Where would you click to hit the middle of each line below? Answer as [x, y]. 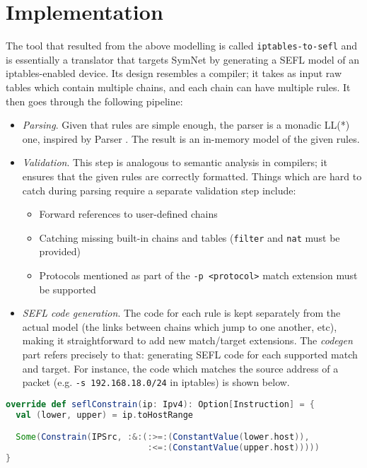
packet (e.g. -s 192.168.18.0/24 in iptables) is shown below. [156, 382]
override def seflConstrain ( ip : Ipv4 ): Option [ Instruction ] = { [160, 404]
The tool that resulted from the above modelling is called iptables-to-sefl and [182, 46]
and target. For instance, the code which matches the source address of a [180, 368]
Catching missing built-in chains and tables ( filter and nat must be [190, 237]
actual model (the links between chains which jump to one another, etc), [180, 326]
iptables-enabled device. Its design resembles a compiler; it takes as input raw [174, 73]
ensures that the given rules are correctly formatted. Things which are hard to [192, 176]
